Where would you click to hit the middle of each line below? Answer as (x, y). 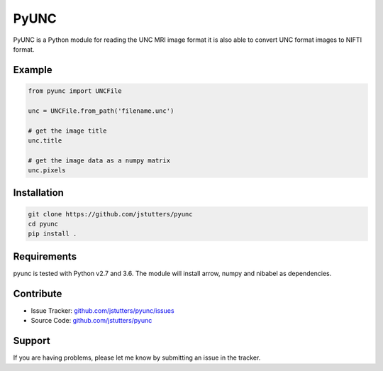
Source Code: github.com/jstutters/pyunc (91, 321)
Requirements (45, 256)
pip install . (52, 234)
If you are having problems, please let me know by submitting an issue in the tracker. (137, 358)
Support (32, 341)
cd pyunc (43, 224)
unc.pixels (47, 171)
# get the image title (67, 131)
